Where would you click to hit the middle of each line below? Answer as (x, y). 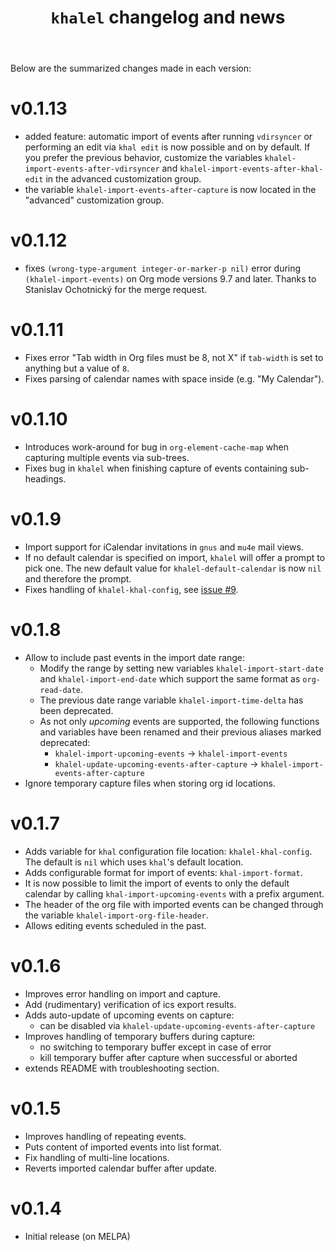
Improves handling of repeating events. (105, 1136)
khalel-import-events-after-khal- (251, 169)
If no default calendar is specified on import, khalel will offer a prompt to (175, 557)
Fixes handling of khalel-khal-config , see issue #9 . (131, 589)
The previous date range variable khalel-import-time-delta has (171, 700)
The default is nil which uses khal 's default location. (134, 862)
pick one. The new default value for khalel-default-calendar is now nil (173, 568)
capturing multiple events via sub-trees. (107, 457)
